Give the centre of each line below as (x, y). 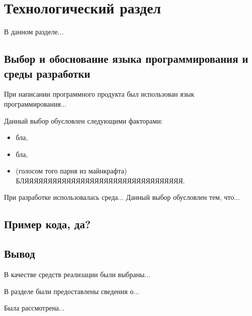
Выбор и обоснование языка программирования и (126, 59)
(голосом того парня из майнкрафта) (71, 171)
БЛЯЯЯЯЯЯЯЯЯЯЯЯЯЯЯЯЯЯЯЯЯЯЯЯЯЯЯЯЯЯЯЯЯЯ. (100, 180)
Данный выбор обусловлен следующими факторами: (84, 120)
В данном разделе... (34, 32)
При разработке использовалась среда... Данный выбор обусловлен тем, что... (122, 197)
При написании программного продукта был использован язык (99, 94)
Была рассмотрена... (34, 308)
